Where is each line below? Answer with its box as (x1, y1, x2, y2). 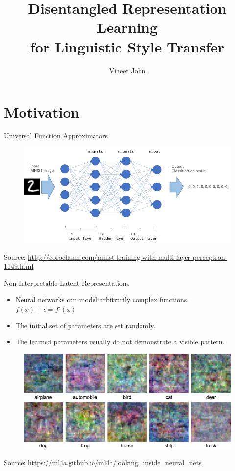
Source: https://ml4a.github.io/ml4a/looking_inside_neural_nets (4, 457, 202, 467)
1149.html (4, 261, 34, 271)
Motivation (4, 102, 80, 122)
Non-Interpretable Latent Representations (4, 277, 130, 288)
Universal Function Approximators (4, 131, 108, 141)
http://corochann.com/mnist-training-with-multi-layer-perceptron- (28, 251, 228, 262)
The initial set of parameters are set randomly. (15, 320, 156, 330)
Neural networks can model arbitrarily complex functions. (15, 294, 189, 304)
